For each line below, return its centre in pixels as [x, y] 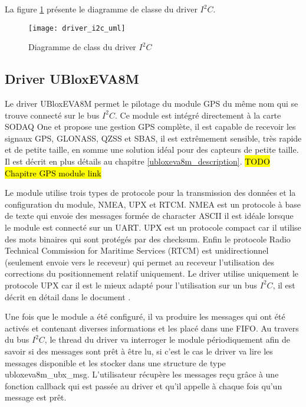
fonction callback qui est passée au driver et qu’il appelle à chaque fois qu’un [144, 385]
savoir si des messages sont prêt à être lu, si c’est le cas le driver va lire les [139, 351]
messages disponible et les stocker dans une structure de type [115, 362]
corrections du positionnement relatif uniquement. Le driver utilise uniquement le [152, 273]
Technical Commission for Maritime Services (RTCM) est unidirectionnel [137, 250]
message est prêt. [36, 397]
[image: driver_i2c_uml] [77, 28]
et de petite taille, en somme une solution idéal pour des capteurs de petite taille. [152, 150]
